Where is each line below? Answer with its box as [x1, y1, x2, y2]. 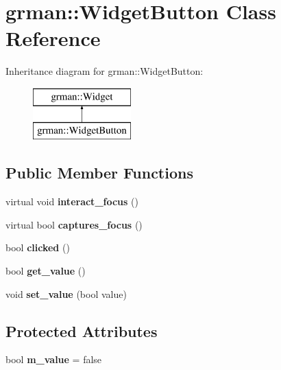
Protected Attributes [5, 320, 158, 341]
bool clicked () [5, 240, 70, 255]
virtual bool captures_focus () [5, 217, 143, 231]
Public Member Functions [5, 162, 193, 183]
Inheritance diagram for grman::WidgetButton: [5, 64, 204, 78]
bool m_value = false [5, 352, 102, 367]
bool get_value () [5, 264, 86, 278]
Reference [5, 24, 101, 52]
